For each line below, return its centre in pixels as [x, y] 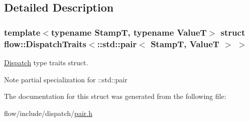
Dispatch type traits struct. [46, 62]
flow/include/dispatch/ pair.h [48, 113]
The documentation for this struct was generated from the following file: [115, 96]
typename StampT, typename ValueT [129, 32]
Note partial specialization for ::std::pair [66, 79]
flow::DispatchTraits [45, 43]
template [22, 32]
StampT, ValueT [185, 43]
